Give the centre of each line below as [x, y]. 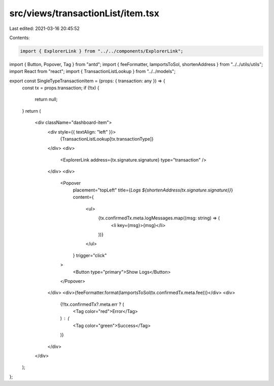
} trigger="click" [90, 255]
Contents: [20, 38]
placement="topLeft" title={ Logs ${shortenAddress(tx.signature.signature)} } [153, 190]
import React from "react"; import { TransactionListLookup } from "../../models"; [93, 72]
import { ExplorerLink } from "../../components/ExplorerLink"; [102, 51]
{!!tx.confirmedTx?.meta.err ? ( [92, 304]
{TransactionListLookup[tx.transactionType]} [107, 139]
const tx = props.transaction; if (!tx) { [61, 88]
